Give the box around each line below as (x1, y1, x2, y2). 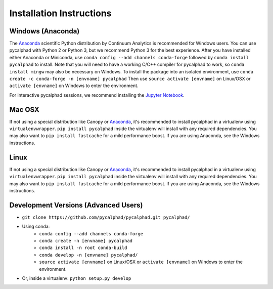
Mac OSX (9, 105, 40, 114)
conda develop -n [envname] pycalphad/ (39, 252, 138, 258)
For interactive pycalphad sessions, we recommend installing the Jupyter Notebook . (9, 92, 185, 98)
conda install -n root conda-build (39, 245, 127, 251)
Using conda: (22, 223, 50, 230)
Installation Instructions (9, 8, 112, 19)
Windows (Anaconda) (9, 27, 80, 35)
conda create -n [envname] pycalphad (39, 238, 133, 244)
